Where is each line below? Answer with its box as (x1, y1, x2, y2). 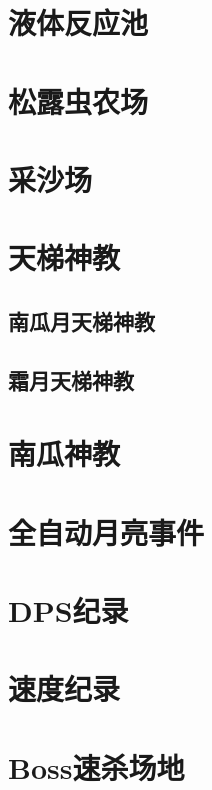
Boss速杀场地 (8, 746, 185, 787)
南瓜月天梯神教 (8, 305, 155, 336)
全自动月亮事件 (8, 511, 205, 552)
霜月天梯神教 (8, 364, 134, 395)
